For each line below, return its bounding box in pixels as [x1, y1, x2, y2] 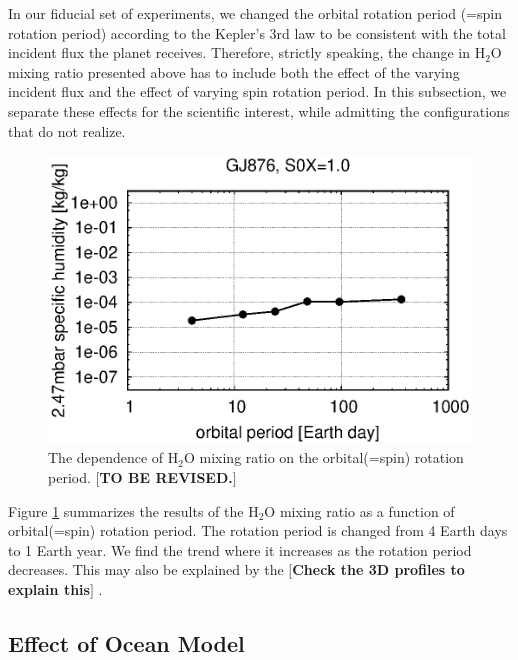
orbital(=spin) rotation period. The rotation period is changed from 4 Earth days [8, 520, 508, 541]
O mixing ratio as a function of [264, 500, 455, 521]
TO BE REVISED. [99, 467, 233, 488]
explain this [8, 579, 90, 600]
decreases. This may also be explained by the [8, 559, 284, 580]
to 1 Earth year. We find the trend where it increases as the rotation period [8, 539, 472, 560]
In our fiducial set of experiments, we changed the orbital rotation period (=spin [8, 3, 502, 23]
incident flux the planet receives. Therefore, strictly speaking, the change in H [8, 42, 486, 63]
